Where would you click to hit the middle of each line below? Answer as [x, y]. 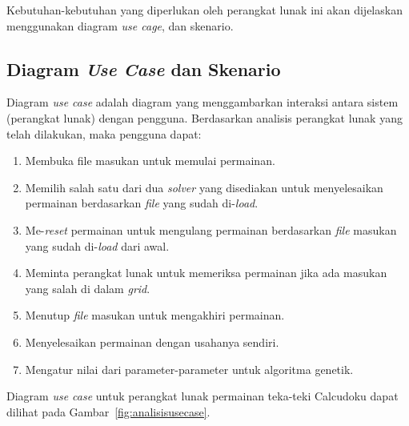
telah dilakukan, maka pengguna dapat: [104, 133]
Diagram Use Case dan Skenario [144, 68]
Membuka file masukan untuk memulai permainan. [150, 161]
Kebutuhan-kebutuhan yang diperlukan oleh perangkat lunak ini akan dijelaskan [204, 10]
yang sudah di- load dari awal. [97, 245]
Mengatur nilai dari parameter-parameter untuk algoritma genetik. [189, 369]
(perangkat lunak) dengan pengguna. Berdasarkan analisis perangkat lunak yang [204, 117]
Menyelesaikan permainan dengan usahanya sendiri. [152, 342]
